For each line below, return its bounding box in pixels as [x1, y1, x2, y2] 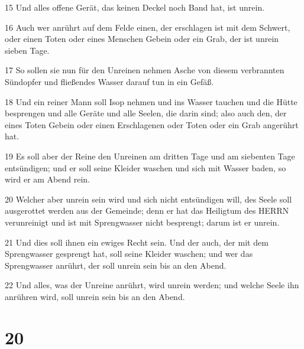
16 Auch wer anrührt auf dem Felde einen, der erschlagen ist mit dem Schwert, [5, 21, 290, 33]
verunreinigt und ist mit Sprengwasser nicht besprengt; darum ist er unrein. [5, 216, 280, 228]
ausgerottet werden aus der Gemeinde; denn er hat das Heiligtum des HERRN [5, 204, 289, 217]
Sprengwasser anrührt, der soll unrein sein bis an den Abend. [5, 259, 227, 271]
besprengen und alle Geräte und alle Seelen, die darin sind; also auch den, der [5, 107, 287, 119]
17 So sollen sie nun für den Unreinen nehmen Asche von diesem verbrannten [5, 64, 284, 76]
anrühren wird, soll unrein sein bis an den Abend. [5, 290, 185, 302]
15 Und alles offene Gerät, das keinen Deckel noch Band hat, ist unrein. [5, 1, 265, 13]
